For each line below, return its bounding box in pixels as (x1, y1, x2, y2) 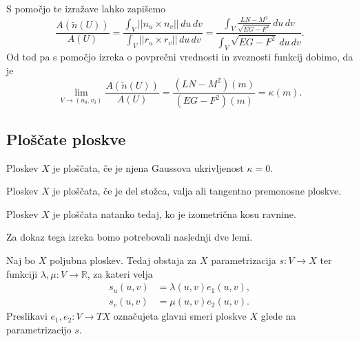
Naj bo (6, 252, 36, 267)
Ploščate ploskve (6, 128, 126, 149)
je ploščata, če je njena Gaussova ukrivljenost (52, 160, 244, 175)
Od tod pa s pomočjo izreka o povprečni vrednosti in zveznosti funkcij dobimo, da (6, 49, 353, 64)
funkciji (6, 266, 38, 280)
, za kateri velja (87, 266, 153, 280)
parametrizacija (211, 252, 276, 267)
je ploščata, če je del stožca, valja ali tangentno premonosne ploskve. (52, 184, 342, 198)
